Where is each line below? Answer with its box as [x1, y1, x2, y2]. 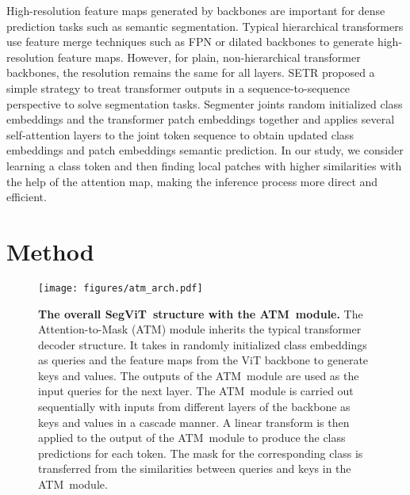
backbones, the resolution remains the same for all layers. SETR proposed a [6, 64, 375, 81]
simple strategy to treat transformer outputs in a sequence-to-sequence [6, 79, 351, 96]
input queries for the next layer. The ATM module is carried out [38, 383, 354, 399]
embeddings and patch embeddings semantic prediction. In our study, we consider [6, 142, 404, 158]
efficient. [6, 188, 47, 205]
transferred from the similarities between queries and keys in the [38, 460, 351, 477]
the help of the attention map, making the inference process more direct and [6, 173, 378, 189]
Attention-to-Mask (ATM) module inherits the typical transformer [38, 321, 362, 337]
